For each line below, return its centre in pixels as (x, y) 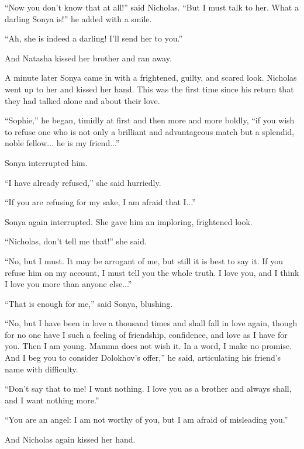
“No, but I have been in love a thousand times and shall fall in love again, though (151, 323)
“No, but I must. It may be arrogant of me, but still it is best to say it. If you (144, 260)
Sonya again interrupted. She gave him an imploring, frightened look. (129, 221)
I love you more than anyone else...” (68, 284)
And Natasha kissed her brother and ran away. (88, 58)
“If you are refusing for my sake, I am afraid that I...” (100, 202)
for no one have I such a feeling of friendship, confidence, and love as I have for (146, 334)
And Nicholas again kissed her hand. (70, 439)
